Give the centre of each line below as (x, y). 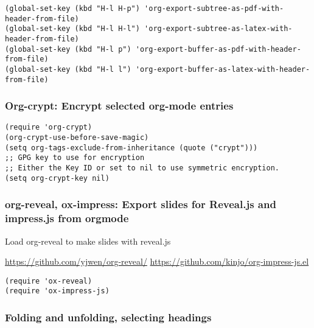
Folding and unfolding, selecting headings (108, 317)
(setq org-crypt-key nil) (57, 178)
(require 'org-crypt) (49, 127)
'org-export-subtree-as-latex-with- (218, 29)
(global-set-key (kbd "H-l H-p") (72, 9)
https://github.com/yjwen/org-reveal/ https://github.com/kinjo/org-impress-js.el (157, 261)
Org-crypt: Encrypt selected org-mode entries (119, 106)
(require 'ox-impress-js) (57, 291)
